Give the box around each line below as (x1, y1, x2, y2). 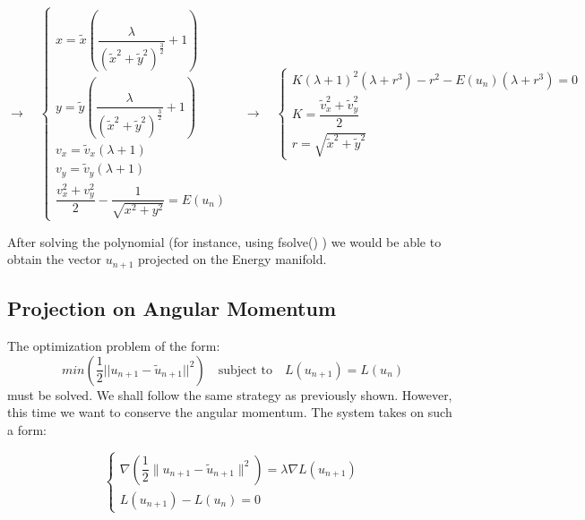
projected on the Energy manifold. (138, 250, 327, 269)
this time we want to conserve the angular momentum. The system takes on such (7, 403, 452, 422)
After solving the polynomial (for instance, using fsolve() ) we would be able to (7, 232, 442, 251)
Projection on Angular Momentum (7, 294, 336, 322)
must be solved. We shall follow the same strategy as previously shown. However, (7, 385, 452, 404)
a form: (7, 420, 47, 439)
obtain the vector (7, 250, 102, 269)
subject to (218, 363, 272, 377)
